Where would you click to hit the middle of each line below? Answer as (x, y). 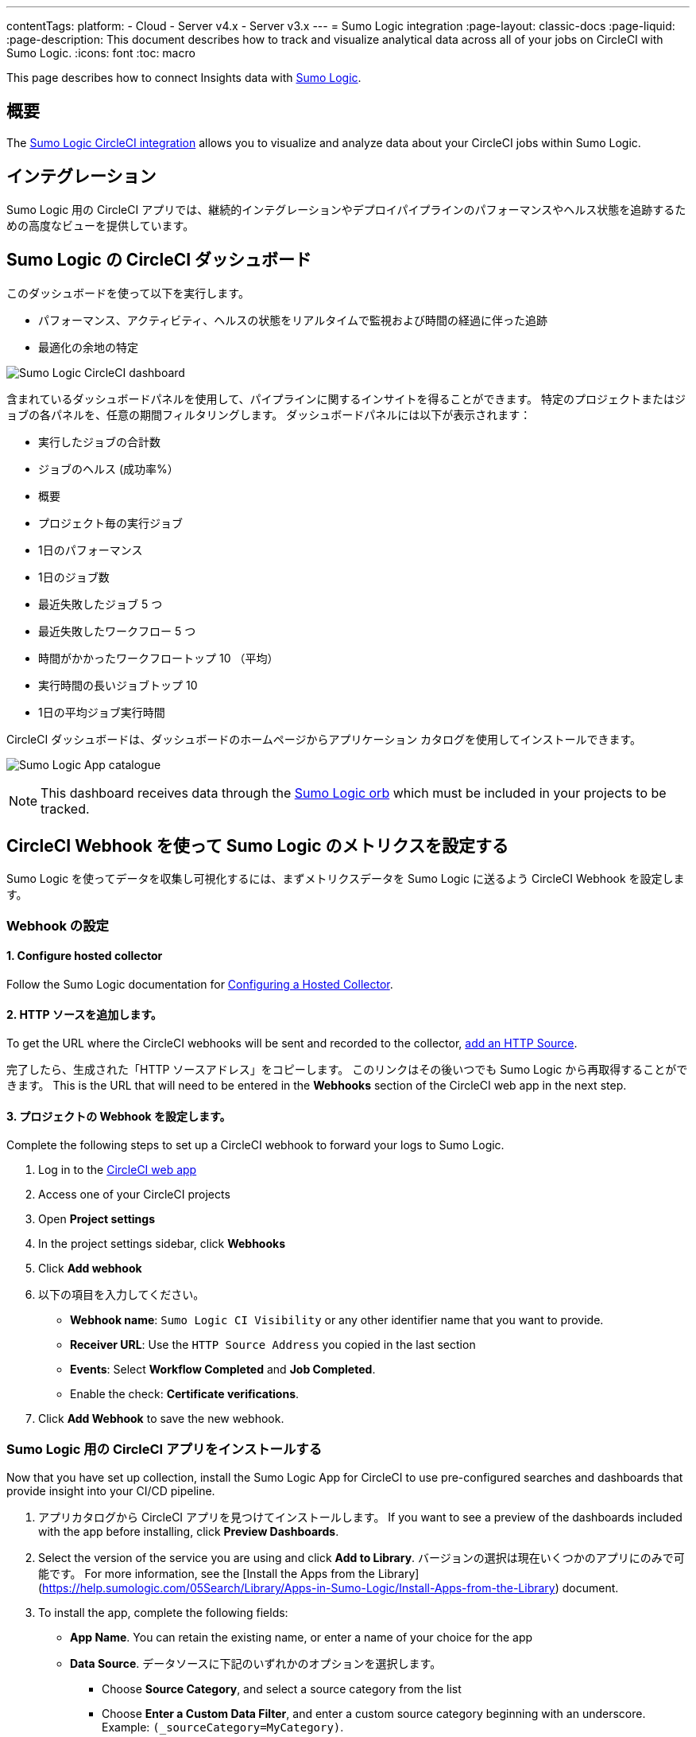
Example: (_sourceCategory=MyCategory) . (223, 1727)
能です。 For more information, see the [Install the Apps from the (207, 1574)
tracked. (65, 808)
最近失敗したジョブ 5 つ (101, 604)
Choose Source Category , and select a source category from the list (282, 1689)
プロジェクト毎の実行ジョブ (110, 523)
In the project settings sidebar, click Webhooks (162, 1244)
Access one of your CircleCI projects (134, 1195)
